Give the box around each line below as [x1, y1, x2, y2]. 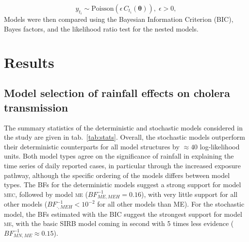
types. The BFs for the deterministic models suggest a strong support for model [4, 179, 241, 190]
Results [4, 52, 54, 72]
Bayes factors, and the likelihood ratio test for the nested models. [4, 24, 199, 34]
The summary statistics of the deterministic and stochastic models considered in [4, 122, 243, 132]
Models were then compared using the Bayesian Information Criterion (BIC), [4, 14, 233, 24]
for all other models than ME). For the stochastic [97, 199, 245, 209]
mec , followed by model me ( [4, 189, 88, 199]
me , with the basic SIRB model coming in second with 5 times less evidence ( [4, 218, 234, 228]
